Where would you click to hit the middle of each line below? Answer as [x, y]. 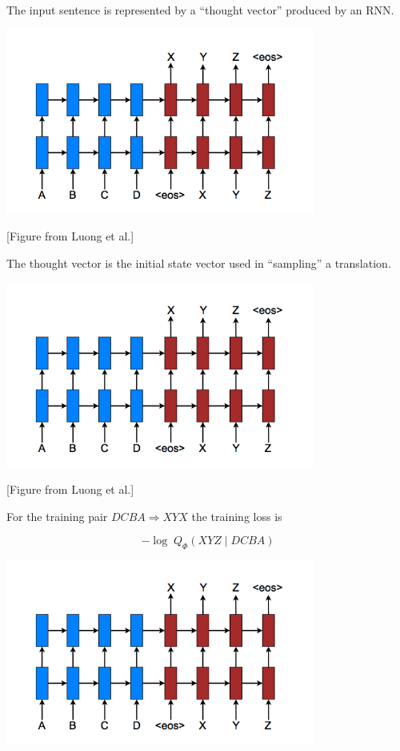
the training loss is [237, 516]
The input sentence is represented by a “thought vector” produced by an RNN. [200, 10]
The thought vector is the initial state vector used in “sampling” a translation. [199, 262]
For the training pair [57, 516]
